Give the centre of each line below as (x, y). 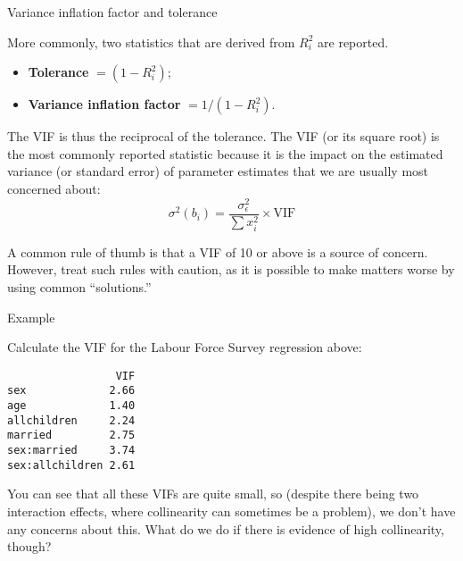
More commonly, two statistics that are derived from (151, 42)
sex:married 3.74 (71, 451)
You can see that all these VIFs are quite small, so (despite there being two (213, 494)
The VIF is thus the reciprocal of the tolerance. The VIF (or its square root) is (223, 136)
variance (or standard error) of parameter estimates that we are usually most (218, 171)
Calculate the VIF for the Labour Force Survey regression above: (185, 347)
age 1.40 (71, 406)
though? (29, 546)
